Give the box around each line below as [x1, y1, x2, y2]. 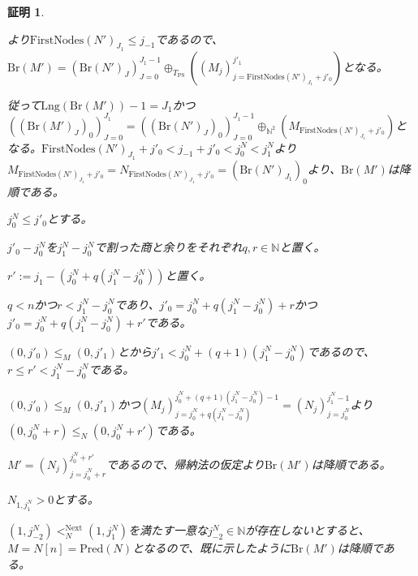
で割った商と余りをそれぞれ [94, 239, 243, 256]
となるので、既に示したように [131, 539, 291, 557]
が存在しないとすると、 [245, 522, 370, 539]
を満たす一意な [128, 522, 209, 539]
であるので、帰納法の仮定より [106, 455, 265, 472]
